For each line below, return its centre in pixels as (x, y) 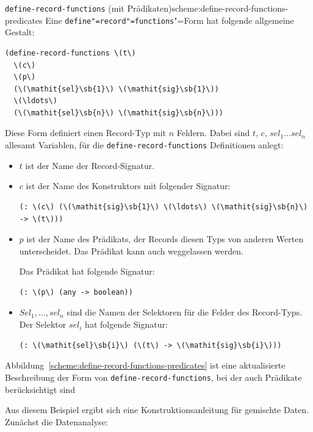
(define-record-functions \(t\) (70, 53)
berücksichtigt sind (40, 389)
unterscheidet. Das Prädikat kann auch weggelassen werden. (131, 250)
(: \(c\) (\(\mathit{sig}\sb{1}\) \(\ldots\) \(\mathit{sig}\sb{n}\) (164, 207)
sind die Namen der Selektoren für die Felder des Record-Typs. (185, 312)
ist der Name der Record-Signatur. (90, 165)
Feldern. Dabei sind (213, 133)
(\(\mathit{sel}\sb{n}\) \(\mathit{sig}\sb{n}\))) (118, 113)
